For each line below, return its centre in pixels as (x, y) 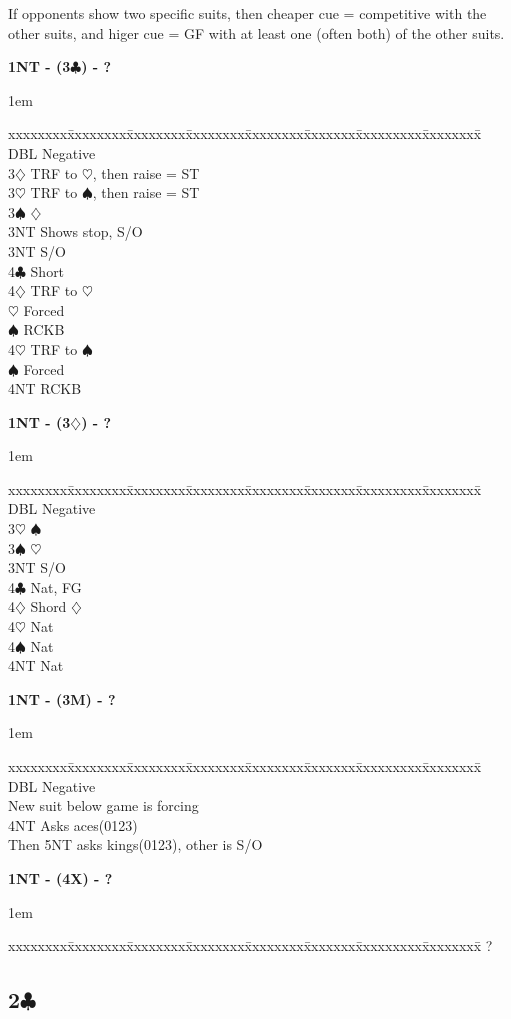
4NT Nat (36, 665)
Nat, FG (56, 586)
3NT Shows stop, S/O (75, 231)
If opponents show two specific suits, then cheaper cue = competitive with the (247, 13)
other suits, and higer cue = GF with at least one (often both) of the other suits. (256, 32)
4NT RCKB (45, 388)
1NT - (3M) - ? (62, 698)
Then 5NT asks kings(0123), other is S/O (135, 844)
